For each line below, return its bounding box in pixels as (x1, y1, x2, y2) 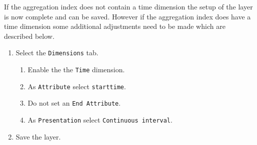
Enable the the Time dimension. (27, 64, 125, 75)
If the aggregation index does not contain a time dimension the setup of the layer (4, 1, 253, 11)
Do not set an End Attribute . (27, 98, 121, 108)
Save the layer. (15, 131, 61, 142)
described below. (4, 30, 54, 41)
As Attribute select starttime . (27, 81, 126, 91)
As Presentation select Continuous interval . (27, 115, 172, 125)
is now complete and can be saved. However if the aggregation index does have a (4, 11, 251, 21)
